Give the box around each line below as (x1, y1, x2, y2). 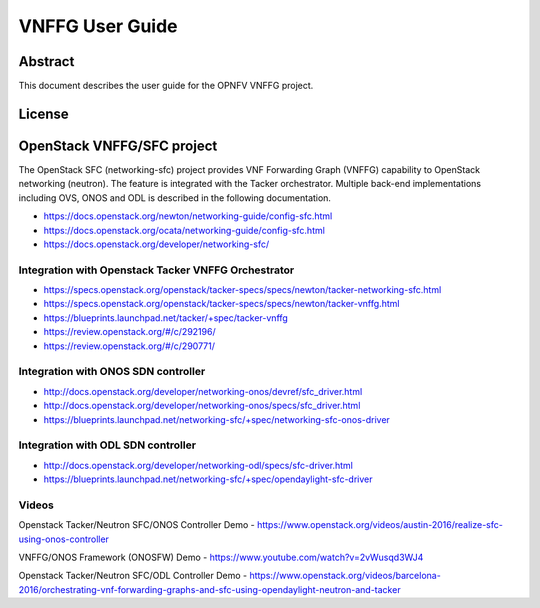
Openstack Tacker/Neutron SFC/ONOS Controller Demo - (18, 519, 255, 531)
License (18, 105, 69, 122)
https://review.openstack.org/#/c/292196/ (43, 326, 216, 338)
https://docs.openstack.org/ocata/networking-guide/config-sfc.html (43, 224, 325, 236)
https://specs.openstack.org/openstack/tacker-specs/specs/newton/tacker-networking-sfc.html (43, 284, 442, 296)
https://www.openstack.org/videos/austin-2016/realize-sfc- (256, 519, 504, 531)
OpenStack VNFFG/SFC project (18, 137, 218, 154)
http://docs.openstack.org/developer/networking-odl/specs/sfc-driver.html (43, 459, 354, 471)
